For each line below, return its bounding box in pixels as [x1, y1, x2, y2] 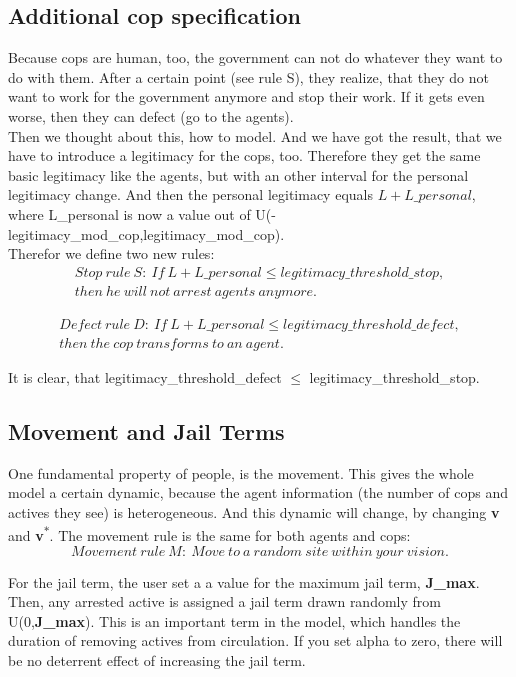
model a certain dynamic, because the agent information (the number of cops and [8, 482, 508, 503]
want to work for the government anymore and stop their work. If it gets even [8, 86, 485, 107]
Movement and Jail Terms [8, 415, 285, 446]
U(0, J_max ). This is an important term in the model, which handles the [8, 610, 461, 631]
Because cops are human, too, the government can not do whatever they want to [8, 47, 503, 68]
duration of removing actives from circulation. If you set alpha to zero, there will [8, 630, 503, 651]
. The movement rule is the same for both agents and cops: [49, 525, 411, 546]
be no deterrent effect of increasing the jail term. [8, 650, 306, 671]
